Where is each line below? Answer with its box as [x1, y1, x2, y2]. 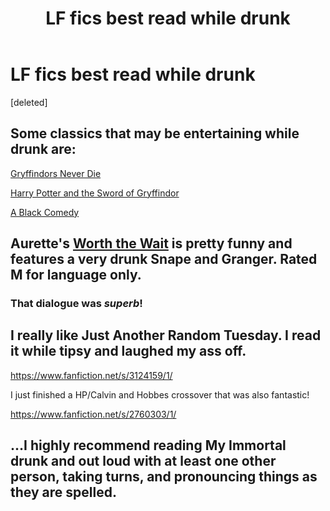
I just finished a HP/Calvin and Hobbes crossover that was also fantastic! [10, 388, 310, 401]
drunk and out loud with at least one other [10, 453, 277, 470]
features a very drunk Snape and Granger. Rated [10, 251, 318, 268]
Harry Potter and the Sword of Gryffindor [10, 187, 180, 199]
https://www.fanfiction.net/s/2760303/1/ [10, 408, 177, 420]
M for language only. [10, 267, 142, 284]
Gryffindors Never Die [10, 167, 102, 179]
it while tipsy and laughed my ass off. [10, 343, 247, 360]
